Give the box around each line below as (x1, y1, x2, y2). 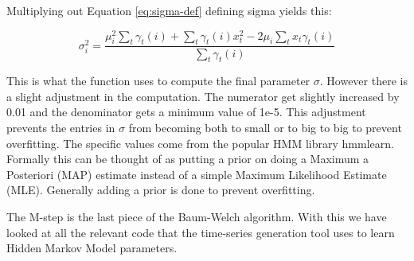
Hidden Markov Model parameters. (6, 240, 178, 256)
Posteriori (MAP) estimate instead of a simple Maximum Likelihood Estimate (6, 166, 387, 182)
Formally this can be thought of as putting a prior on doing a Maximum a (6, 150, 369, 167)
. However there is (319, 72, 408, 89)
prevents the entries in (6, 119, 115, 136)
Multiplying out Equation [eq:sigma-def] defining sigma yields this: (6, 2, 332, 18)
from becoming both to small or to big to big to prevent (128, 119, 402, 136)
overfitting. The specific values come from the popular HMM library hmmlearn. (6, 134, 394, 151)
